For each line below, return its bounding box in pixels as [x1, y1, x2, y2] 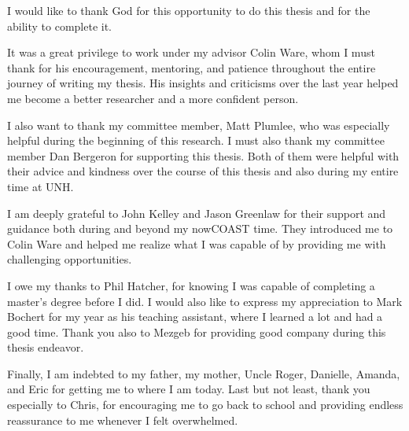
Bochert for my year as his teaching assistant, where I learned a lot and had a [7, 308, 383, 325]
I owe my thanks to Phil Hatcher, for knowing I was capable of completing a [7, 277, 375, 293]
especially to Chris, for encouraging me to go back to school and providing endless [7, 396, 403, 413]
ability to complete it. [7, 17, 112, 34]
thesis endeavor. [7, 339, 84, 355]
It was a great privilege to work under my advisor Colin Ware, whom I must [7, 44, 375, 61]
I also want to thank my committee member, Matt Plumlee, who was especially [7, 116, 390, 133]
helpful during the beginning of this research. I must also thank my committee [7, 132, 385, 149]
